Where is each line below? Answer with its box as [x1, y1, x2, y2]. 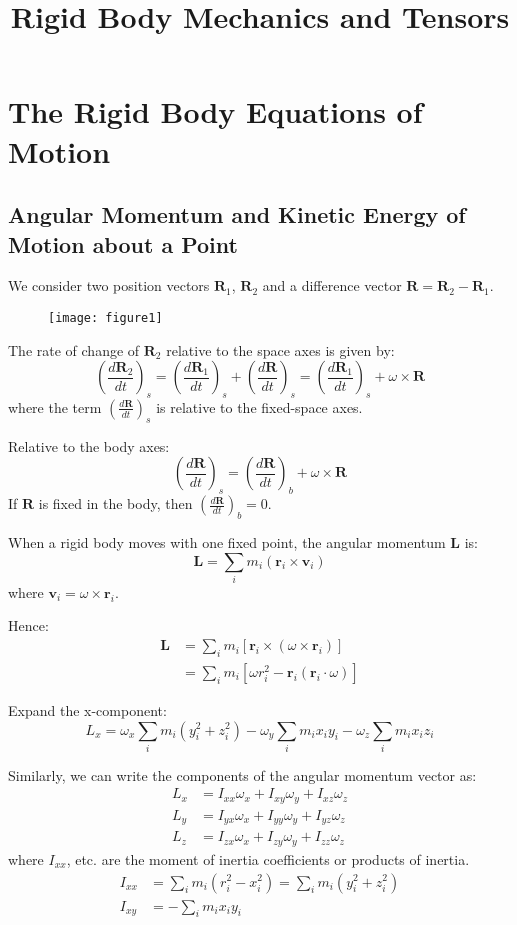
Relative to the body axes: [8, 435, 170, 456]
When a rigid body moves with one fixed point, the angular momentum [8, 531, 446, 552]
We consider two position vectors [8, 275, 210, 296]
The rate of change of [8, 339, 140, 360]
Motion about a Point [8, 228, 238, 259]
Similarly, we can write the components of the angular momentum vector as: [8, 764, 477, 785]
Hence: [8, 615, 49, 636]
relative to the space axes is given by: [166, 339, 395, 360]
